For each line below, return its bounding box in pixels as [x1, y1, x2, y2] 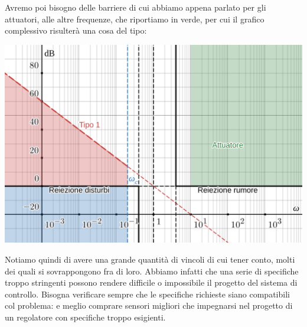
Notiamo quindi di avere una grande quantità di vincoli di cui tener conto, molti [5, 253, 295, 266]
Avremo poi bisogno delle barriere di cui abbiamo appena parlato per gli [5, 1, 266, 13]
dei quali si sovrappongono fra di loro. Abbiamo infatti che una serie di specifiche [5, 264, 299, 277]
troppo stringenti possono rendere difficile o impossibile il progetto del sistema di [5, 276, 298, 289]
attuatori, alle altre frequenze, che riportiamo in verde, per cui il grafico [5, 12, 264, 25]
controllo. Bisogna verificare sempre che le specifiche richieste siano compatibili [5, 287, 290, 300]
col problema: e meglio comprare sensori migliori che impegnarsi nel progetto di [5, 299, 293, 312]
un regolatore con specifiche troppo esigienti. [5, 311, 166, 323]
